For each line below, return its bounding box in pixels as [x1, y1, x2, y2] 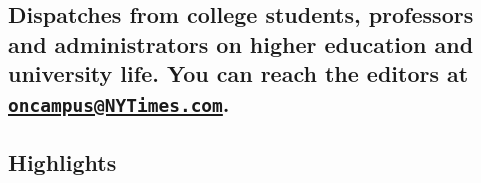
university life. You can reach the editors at [8, 58, 469, 89]
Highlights [8, 146, 117, 177]
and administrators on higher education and [8, 28, 474, 59]
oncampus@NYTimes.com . [8, 87, 230, 118]
